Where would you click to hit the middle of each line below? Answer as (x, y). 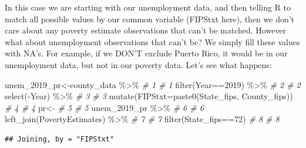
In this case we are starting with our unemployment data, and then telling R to (148, 7)
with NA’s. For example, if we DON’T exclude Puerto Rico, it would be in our (146, 53)
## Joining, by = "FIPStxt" (60, 139)
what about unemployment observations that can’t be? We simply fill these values (152, 41)
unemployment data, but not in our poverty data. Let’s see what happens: (138, 64)
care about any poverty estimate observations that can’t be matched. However (146, 30)
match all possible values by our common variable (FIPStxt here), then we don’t (150, 18)
